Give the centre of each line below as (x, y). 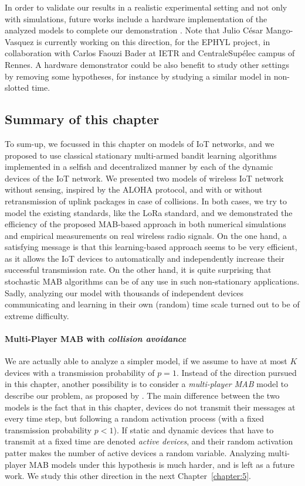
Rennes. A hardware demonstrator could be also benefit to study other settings (147, 64)
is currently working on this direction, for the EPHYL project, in (153, 41)
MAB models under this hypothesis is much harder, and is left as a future (162, 464)
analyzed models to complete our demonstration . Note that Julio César (134, 30)
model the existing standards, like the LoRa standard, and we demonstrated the (149, 212)
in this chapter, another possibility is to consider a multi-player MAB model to (147, 384)
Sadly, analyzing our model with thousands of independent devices (124, 292)
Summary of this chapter (82, 119)
